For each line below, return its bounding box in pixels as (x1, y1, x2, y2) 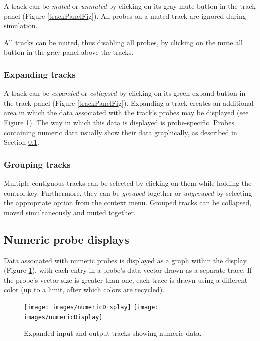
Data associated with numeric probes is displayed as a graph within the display (4, 255, 247, 265)
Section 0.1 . (4, 137, 39, 147)
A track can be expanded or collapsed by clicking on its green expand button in (4, 88, 246, 98)
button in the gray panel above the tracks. (4, 47, 134, 57)
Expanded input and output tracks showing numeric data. (24, 328, 202, 338)
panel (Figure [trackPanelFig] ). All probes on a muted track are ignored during (4, 10, 246, 21)
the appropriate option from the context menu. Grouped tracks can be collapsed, (4, 197, 252, 208)
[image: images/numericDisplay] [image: (24, 303, 159, 311)
